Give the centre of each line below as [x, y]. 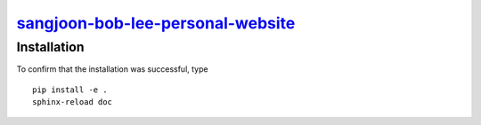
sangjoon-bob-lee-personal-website [156, 23]
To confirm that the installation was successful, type [112, 69]
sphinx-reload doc [73, 102]
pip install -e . [70, 90]
